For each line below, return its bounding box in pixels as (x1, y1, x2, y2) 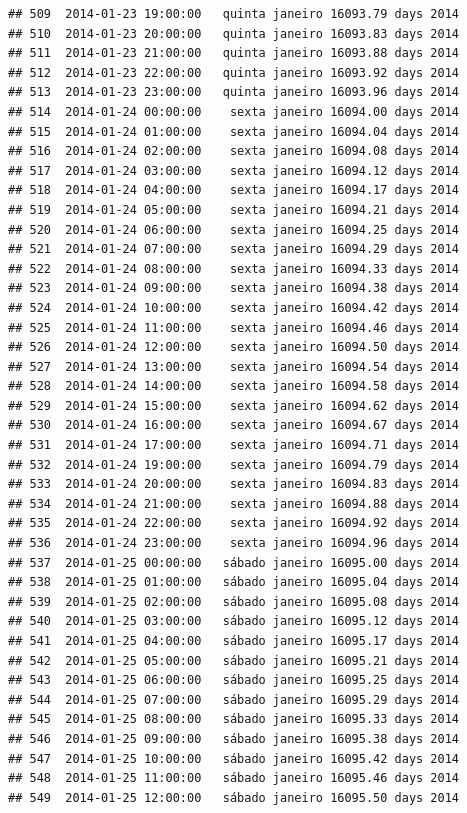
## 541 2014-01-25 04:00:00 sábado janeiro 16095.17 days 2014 (8, 634, 460, 648)
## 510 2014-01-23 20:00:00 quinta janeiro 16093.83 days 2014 (8, 26, 460, 41)
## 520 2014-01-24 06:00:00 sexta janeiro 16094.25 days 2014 (8, 222, 460, 237)
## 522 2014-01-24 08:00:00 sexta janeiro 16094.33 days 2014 (8, 261, 460, 276)
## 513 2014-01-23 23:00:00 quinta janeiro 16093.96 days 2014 (8, 85, 460, 100)
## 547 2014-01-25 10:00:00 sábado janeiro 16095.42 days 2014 (8, 751, 460, 766)
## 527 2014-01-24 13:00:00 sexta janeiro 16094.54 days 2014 (8, 359, 460, 374)
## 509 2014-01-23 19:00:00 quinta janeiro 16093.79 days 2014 (8, 7, 460, 21)
